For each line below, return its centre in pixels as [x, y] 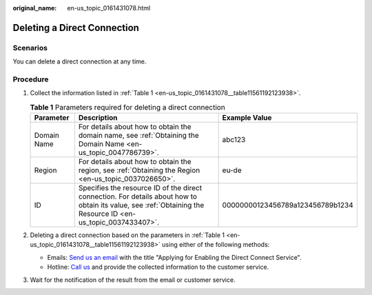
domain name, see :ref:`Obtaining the [138, 136]
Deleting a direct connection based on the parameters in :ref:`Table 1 [127, 235]
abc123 [234, 140]
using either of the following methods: [216, 245]
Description [98, 118]
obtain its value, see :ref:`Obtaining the [141, 205]
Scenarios [30, 48]
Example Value [247, 118]
